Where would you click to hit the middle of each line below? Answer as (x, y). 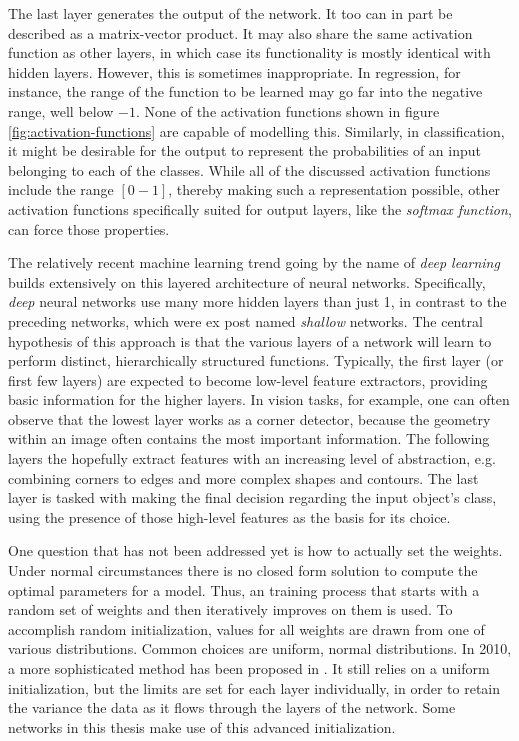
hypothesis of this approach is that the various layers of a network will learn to (250, 340)
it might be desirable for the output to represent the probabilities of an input (244, 150)
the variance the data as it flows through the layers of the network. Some (232, 707)
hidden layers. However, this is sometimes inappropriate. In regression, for (234, 71)
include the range (61, 189)
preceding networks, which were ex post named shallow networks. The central (245, 320)
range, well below (61, 110)
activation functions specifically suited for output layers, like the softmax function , (260, 208)
